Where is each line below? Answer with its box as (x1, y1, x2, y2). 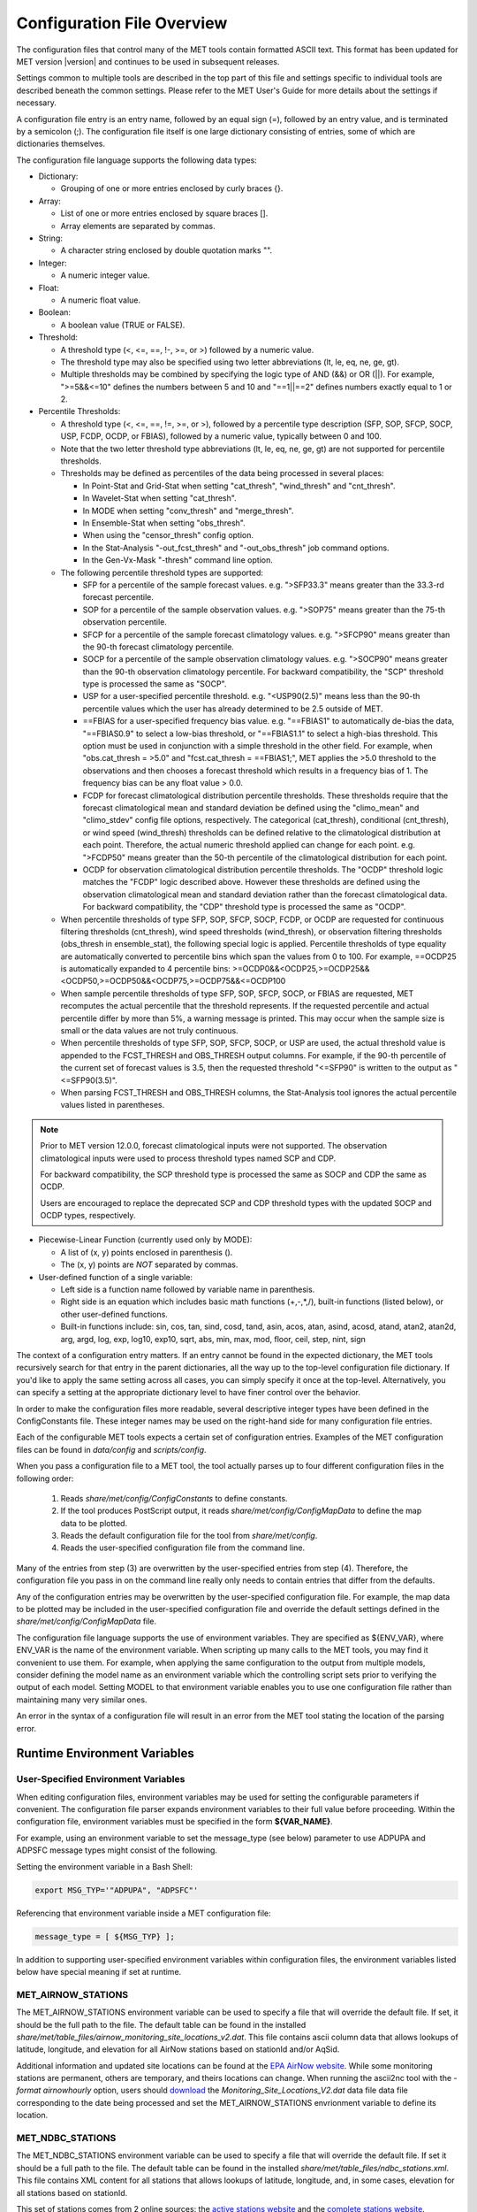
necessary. (16, 97, 57, 108)
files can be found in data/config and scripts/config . (16, 1444, 207, 1455)
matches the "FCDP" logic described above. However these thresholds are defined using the (82, 877, 420, 887)
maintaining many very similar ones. (16, 1694, 148, 1705)
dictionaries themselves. (16, 138, 106, 150)
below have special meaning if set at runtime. (16, 1966, 182, 1977)
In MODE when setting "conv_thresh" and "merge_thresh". (82, 505, 294, 516)
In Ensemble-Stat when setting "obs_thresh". (82, 518, 246, 528)
